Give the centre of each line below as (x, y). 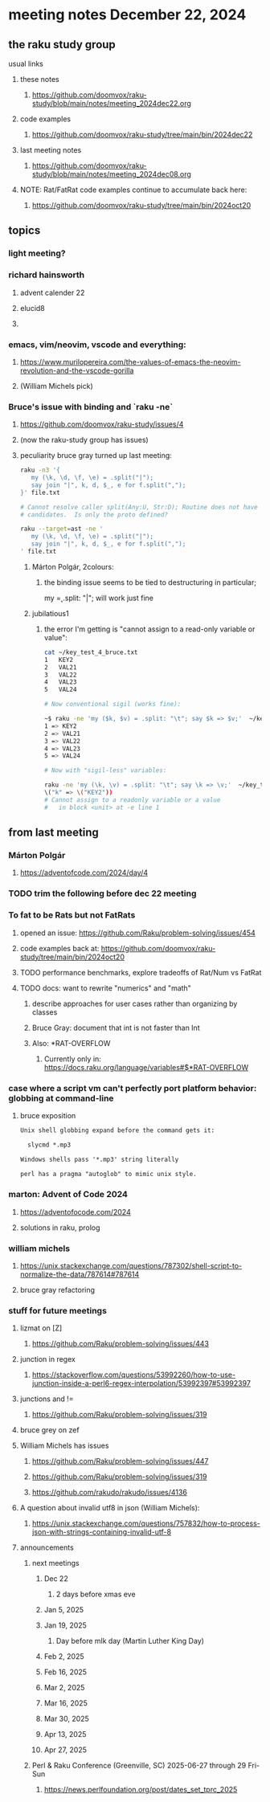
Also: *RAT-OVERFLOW (71, 1043)
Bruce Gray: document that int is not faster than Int (116, 1028)
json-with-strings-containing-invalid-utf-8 (101, 1532)
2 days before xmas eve (96, 1594)
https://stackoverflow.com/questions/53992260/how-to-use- (133, 1375)
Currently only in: (73, 1059)
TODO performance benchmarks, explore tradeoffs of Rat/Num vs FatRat (141, 972)
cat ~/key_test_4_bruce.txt (91, 652)
